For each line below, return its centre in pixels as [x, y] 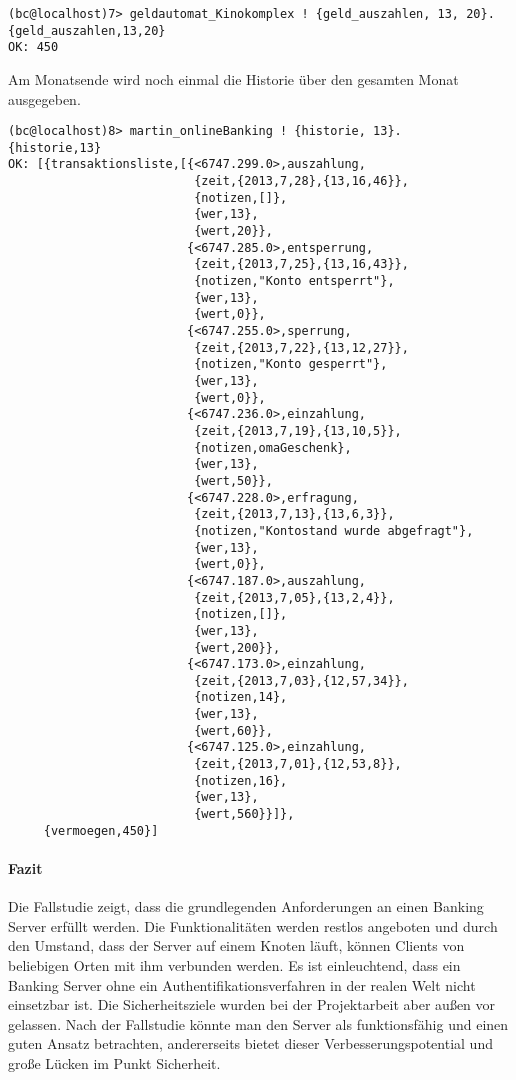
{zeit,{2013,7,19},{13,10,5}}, [298, 430]
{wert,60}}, [233, 730]
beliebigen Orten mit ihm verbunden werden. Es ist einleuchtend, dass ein [234, 964]
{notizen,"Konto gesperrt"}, [291, 364]
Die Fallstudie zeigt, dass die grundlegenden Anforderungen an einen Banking [246, 906]
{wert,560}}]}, [244, 814]
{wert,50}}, [233, 480]
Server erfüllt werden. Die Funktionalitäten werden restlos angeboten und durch [253, 925]
